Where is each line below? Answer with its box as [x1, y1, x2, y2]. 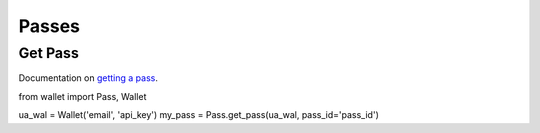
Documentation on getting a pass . [18, 72, 159, 84]
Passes [18, 15, 80, 37]
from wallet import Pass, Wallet [18, 90, 147, 102]
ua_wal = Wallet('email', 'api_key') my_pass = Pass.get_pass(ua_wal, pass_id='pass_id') [18, 109, 379, 121]
